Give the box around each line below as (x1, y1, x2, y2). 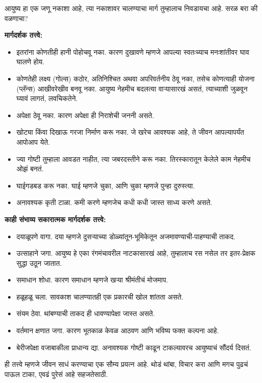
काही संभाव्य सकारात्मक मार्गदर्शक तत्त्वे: (5, 214, 106, 224)
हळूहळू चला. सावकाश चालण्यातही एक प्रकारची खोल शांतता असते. (16, 291, 184, 302)
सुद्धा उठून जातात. (16, 257, 62, 268)
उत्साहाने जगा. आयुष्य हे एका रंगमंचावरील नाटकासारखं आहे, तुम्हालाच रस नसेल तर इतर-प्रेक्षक (16, 248, 255, 258)
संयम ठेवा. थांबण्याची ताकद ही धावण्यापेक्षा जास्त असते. (16, 308, 155, 319)
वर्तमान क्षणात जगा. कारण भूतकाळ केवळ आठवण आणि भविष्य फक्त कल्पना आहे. (16, 325, 219, 336)
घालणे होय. (16, 56, 45, 67)
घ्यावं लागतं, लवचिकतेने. (16, 93, 78, 104)
